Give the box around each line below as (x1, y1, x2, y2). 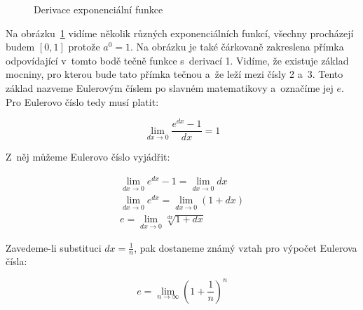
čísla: (6, 254, 27, 269)
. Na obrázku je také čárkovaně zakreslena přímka (130, 39, 344, 54)
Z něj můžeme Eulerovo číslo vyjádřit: (6, 149, 170, 164)
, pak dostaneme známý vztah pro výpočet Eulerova (134, 240, 357, 255)
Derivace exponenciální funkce (34, 2, 163, 16)
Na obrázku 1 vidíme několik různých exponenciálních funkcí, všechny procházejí (6, 25, 354, 40)
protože (68, 39, 100, 54)
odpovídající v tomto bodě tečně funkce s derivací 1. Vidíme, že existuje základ (6, 53, 349, 67)
